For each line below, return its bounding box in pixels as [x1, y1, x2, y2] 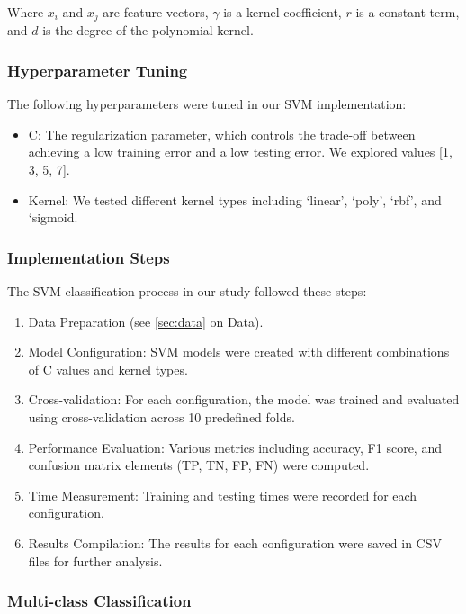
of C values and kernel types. [28, 359, 188, 378]
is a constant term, [355, 3, 460, 21]
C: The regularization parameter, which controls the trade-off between [28, 124, 416, 143]
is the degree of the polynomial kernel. [42, 21, 254, 40]
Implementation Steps [7, 246, 170, 268]
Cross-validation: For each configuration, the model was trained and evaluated [28, 390, 460, 409]
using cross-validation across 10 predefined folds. [28, 408, 295, 427]
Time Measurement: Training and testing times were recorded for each [28, 485, 417, 504]
